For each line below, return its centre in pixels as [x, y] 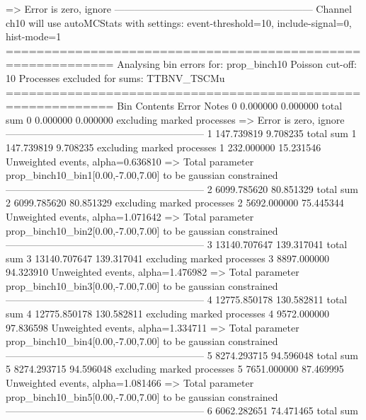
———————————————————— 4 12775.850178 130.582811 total [177, 299]
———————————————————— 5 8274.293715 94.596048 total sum [182, 355]
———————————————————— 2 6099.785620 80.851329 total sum [182, 188]
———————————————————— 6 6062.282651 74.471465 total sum [182, 410]
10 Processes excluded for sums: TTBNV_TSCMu [115, 77]
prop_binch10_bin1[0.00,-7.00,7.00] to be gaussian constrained [142, 175]
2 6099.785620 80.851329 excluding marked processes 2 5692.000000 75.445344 [175, 203]
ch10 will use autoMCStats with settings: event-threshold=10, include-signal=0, [179, 22]
